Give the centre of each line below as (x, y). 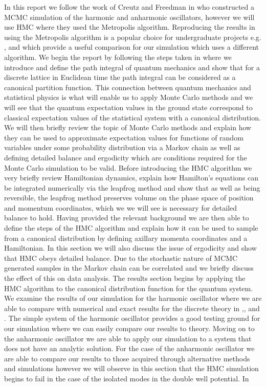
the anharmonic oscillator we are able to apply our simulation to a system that (128, 338)
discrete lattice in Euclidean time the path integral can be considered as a (120, 77)
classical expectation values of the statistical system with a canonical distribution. (132, 117)
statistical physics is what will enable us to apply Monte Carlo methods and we (129, 97)
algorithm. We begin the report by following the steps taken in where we (118, 57)
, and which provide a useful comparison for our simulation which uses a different (131, 47)
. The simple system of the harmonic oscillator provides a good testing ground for (132, 318)
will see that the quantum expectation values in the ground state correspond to (128, 107)
